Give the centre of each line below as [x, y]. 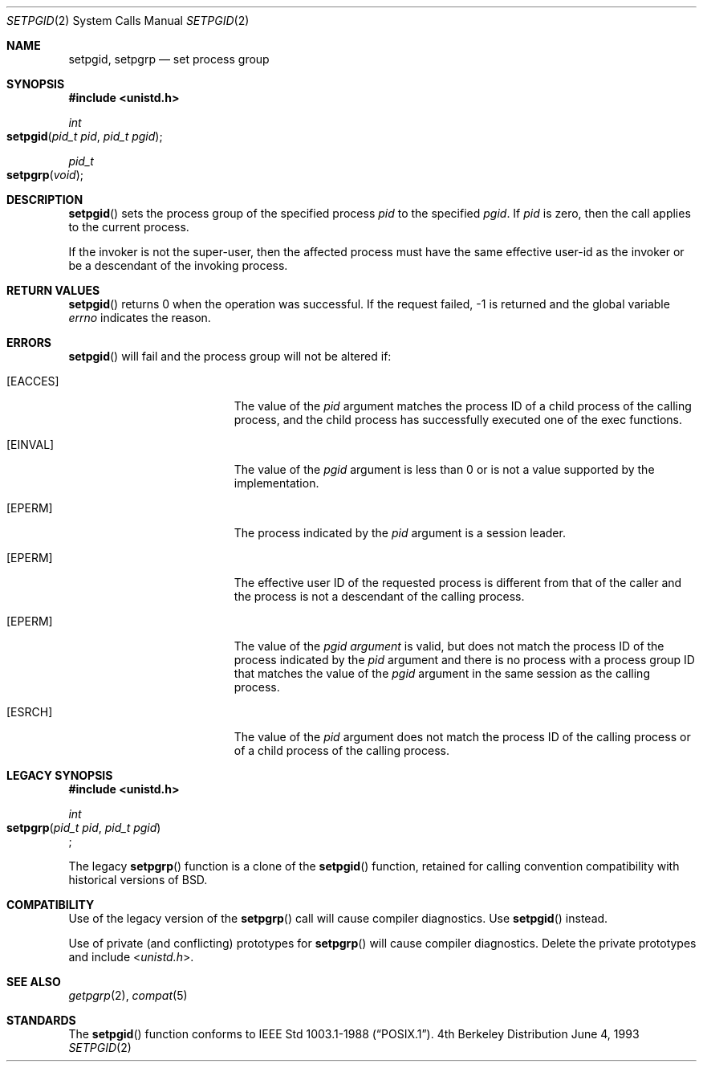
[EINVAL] [30, 444]
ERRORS [29, 342]
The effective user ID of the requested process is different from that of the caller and [458, 583]
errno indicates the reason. [140, 318]
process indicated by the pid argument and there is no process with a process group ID [464, 660]
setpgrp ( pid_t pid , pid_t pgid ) [84, 827]
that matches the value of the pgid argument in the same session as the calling [442, 673]
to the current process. [129, 227]
